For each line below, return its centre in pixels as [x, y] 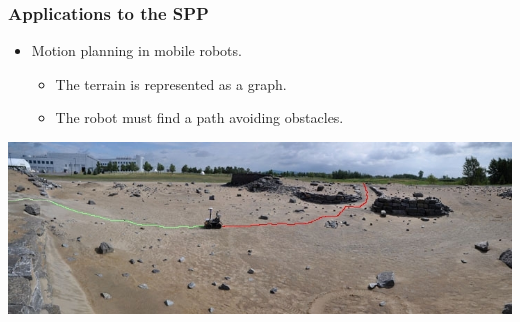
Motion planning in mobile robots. [136, 50]
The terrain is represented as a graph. [171, 83]
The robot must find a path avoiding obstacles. [199, 117]
